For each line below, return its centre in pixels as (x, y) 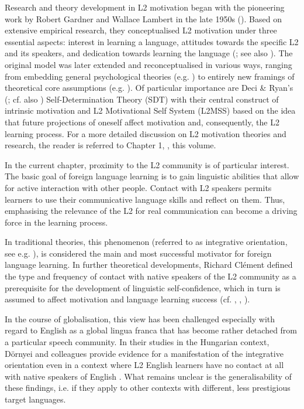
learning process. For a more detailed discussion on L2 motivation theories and (146, 133)
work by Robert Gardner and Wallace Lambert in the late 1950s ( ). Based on (143, 18)
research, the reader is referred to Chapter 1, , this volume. (110, 145)
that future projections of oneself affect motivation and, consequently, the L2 (142, 122)
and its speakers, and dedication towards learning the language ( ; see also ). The (149, 53)
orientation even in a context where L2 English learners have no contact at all (144, 365)
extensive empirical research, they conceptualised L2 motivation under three (141, 30)
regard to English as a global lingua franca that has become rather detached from (151, 330)
